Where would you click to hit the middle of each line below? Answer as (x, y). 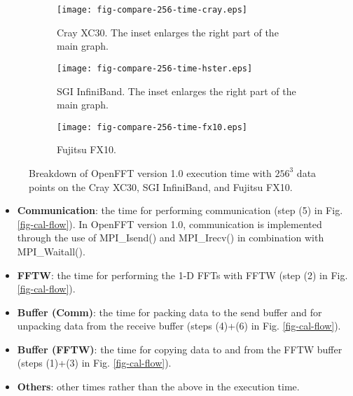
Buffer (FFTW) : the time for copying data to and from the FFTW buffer (180, 349)
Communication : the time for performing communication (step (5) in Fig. (180, 210)
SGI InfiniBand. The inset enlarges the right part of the (176, 91)
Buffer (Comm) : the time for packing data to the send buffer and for (169, 312)
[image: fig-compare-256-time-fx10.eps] (152, 127)
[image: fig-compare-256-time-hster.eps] (155, 68)
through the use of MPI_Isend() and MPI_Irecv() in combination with (171, 238)
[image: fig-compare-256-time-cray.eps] (152, 10)
